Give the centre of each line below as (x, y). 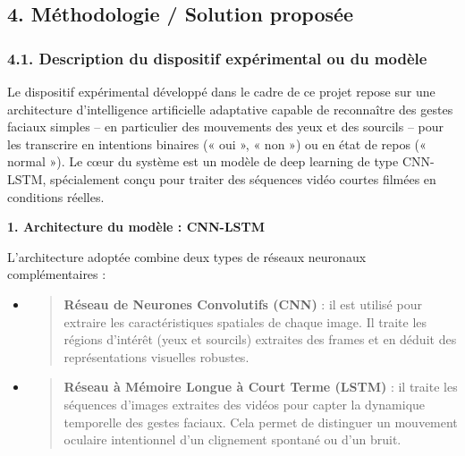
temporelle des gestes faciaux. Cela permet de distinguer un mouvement (261, 422)
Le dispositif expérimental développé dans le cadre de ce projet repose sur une (221, 91)
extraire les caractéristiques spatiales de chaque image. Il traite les (245, 321)
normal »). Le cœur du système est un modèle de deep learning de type (203, 161)
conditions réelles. (56, 196)
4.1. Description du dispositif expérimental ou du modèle (217, 58)
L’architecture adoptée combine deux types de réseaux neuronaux (187, 256)
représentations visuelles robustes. (156, 356)
